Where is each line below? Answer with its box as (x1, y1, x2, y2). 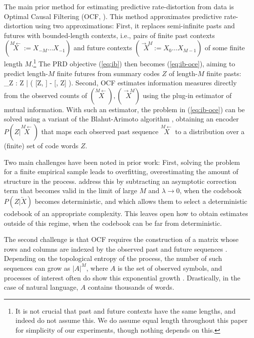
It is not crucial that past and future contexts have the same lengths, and (15, 305, 236, 316)
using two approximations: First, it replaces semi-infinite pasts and (35, 20, 235, 31)
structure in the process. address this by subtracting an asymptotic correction (4, 176, 237, 186)
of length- (169, 68, 198, 78)
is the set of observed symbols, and (118, 262, 222, 273)
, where (86, 262, 108, 273)
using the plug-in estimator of (143, 90, 232, 100)
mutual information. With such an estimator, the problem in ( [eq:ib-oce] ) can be (4, 104, 245, 114)
